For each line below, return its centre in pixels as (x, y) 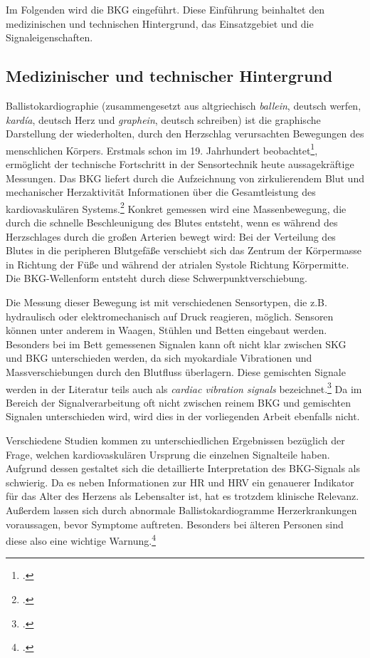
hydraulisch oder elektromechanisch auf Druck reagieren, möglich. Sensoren (170, 316)
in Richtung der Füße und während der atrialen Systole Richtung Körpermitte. (178, 264)
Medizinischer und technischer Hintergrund (169, 76)
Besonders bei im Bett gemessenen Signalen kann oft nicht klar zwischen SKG (176, 344)
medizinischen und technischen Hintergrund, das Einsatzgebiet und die (160, 23)
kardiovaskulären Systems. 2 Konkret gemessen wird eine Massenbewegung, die (176, 207)
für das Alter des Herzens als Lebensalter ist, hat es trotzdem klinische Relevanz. (183, 496)
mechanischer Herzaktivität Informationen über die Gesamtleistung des (161, 192)
